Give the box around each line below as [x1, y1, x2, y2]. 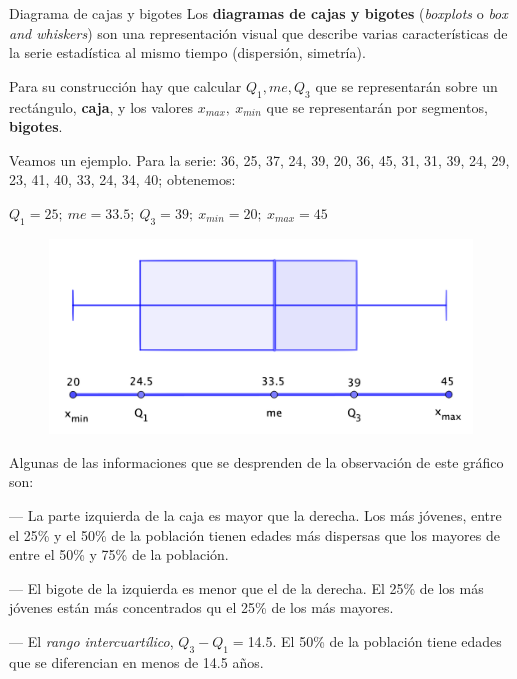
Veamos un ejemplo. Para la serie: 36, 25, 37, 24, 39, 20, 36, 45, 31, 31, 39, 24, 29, [9, 149, 510, 170]
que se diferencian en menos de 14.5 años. [9, 651, 264, 672]
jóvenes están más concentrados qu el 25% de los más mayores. [9, 597, 394, 618]
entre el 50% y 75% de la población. [9, 544, 229, 565]
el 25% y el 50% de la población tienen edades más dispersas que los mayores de [9, 524, 500, 545]
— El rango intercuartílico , [9, 630, 174, 651]
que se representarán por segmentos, [266, 96, 488, 117]
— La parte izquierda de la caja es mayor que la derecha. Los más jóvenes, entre [9, 504, 502, 525]
